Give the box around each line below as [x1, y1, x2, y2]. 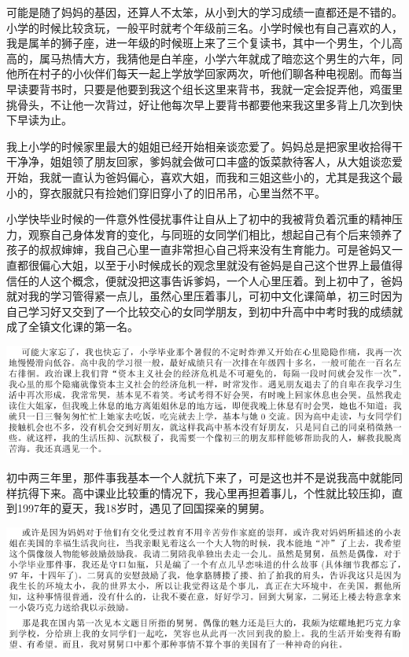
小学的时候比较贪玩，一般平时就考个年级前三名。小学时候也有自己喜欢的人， [6, 19, 403, 35]
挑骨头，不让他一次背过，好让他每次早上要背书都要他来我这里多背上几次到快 [6, 96, 403, 112]
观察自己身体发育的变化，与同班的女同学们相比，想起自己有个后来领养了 [28, 226, 403, 242]
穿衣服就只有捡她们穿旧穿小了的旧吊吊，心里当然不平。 [39, 184, 326, 200]
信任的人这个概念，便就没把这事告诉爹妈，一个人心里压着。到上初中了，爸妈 [6, 272, 403, 288]
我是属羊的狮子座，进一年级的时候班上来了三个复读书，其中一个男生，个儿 [6, 35, 392, 51]
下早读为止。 [6, 112, 72, 128]
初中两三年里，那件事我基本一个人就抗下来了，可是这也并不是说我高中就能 [6, 468, 392, 485]
